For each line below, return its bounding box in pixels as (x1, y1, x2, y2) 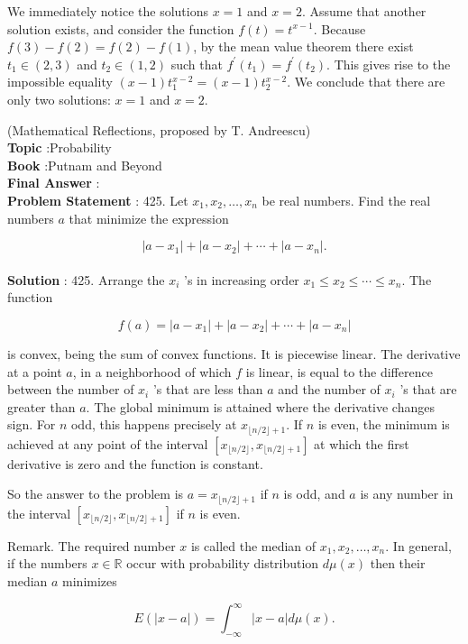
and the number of (278, 380, 381, 399)
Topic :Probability (7, 138, 112, 157)
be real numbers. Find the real (262, 190, 431, 209)
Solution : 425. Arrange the (7, 270, 165, 289)
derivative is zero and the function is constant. (7, 454, 263, 473)
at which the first (314, 434, 409, 453)
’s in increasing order (184, 270, 299, 289)
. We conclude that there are (287, 72, 445, 91)
